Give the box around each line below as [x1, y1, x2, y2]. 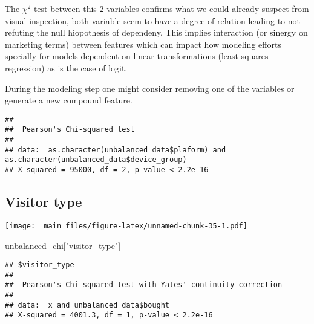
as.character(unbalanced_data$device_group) [5, 155, 187, 164]
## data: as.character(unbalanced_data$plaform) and [5, 145, 226, 154]
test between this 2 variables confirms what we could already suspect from [33, 2, 309, 15]
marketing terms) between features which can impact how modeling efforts [5, 37, 281, 50]
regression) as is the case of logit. [5, 61, 128, 74]
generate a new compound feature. [5, 94, 132, 106]
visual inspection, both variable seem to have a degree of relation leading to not [5, 14, 301, 27]
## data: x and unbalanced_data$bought [5, 300, 170, 309]
